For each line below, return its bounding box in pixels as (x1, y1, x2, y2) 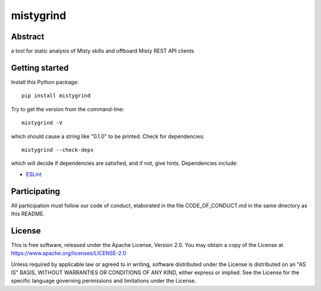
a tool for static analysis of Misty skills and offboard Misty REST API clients (11, 48, 194, 55)
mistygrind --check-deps (21, 146, 94, 153)
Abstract (11, 32, 45, 42)
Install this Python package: (11, 78, 79, 86)
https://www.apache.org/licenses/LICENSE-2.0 (11, 250, 127, 257)
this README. (11, 210, 45, 217)
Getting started (11, 62, 69, 73)
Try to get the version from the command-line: (11, 105, 125, 112)
